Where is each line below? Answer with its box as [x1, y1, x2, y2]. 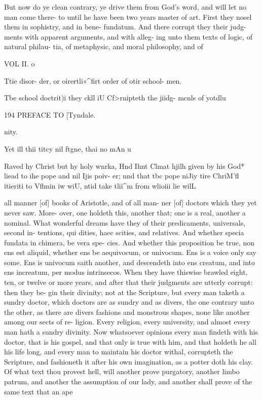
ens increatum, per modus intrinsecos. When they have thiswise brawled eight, [4, 267, 248, 277]
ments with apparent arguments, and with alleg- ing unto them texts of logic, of [4, 31, 252, 42]
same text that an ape [4, 386, 73, 396]
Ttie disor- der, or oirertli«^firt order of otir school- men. [4, 75, 182, 86]
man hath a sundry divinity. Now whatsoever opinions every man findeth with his [4, 326, 258, 337]
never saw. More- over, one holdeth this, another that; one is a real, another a [4, 207, 246, 217]
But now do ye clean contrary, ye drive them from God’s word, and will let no [4, 2, 247, 12]
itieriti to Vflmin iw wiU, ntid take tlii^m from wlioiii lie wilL [4, 180, 196, 191]
